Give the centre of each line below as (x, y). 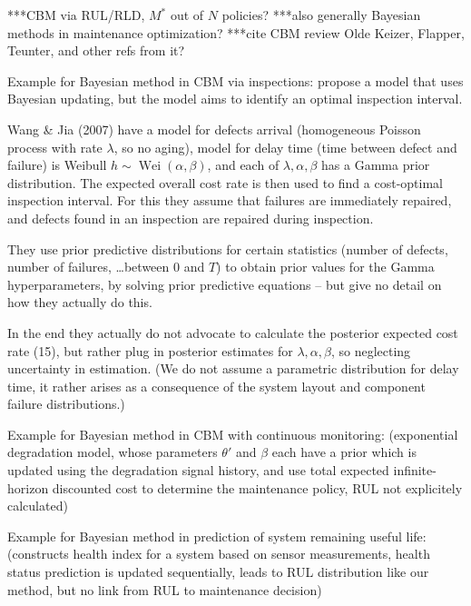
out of (187, 15)
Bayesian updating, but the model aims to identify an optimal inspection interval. (235, 99)
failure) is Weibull (57, 165)
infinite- (415, 470)
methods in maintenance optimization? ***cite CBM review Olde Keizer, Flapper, (236, 32)
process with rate (55, 147)
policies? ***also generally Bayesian (321, 15)
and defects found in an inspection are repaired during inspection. (191, 218)
